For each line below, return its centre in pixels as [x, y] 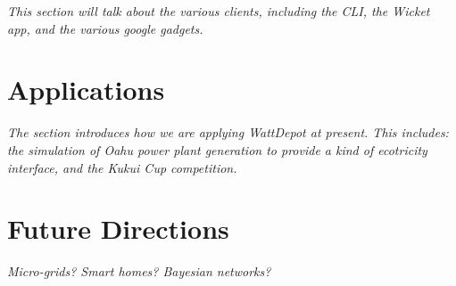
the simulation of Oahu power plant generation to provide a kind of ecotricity [217, 149]
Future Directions [118, 229]
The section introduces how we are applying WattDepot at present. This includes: [228, 132]
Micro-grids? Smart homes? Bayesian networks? [139, 271]
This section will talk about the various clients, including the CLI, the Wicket [219, 11]
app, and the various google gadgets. [105, 28]
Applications [86, 90]
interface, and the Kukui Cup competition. [122, 167]
